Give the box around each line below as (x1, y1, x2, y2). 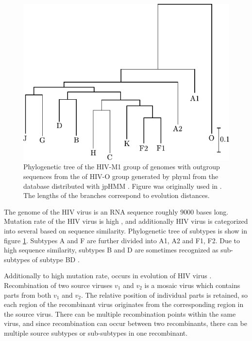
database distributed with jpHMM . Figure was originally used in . (23, 180, 222, 191)
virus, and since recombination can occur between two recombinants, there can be (4, 318, 247, 328)
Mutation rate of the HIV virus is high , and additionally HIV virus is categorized (4, 216, 248, 226)
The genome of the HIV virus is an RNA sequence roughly (4, 206, 178, 216)
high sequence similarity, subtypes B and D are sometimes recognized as (4, 245, 218, 255)
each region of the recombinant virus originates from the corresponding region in (4, 299, 244, 309)
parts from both (4, 289, 51, 300)
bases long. (196, 206, 229, 216)
